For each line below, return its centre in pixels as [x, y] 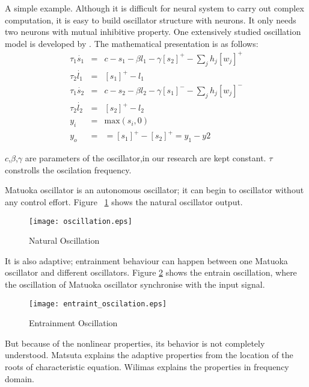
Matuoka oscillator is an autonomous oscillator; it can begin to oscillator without [154, 190]
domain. [20, 378]
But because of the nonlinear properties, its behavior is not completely [135, 343]
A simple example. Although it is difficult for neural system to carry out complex [154, 8]
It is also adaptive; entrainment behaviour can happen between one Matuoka [146, 260]
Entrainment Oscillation [73, 323]
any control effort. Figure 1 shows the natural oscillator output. [124, 201]
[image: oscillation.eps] [81, 221]
